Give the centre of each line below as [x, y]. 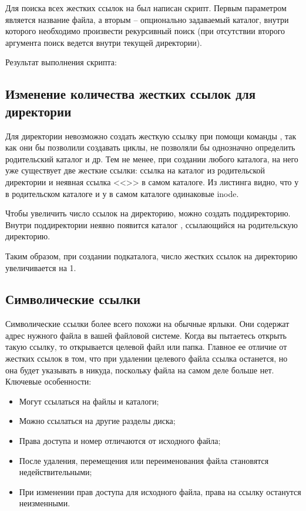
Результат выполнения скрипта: [61, 62]
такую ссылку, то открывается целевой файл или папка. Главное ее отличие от [146, 347]
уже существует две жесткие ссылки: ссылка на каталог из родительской [135, 170]
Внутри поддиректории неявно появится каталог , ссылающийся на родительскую [152, 224]
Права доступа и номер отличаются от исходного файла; [120, 441]
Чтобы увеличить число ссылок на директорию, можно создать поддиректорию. [148, 213]
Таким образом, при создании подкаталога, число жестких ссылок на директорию [152, 256]
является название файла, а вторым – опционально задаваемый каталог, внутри [147, 19]
